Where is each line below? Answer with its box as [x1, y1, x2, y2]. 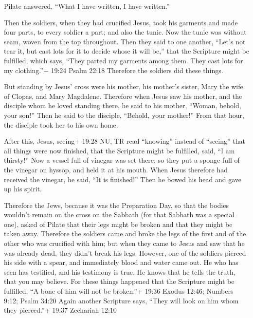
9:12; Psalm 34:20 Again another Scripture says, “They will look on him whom [4, 295, 239, 305]
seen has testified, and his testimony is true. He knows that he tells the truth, [4, 266, 235, 277]
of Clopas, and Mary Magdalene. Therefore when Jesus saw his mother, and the [4, 91, 242, 101]
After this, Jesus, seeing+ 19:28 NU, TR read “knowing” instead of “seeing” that [4, 136, 245, 146]
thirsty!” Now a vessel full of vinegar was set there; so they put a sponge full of [4, 155, 240, 165]
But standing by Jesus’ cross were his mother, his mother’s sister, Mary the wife [4, 81, 243, 92]
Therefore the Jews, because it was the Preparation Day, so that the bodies [4, 200, 229, 210]
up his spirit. [4, 184, 42, 194]
